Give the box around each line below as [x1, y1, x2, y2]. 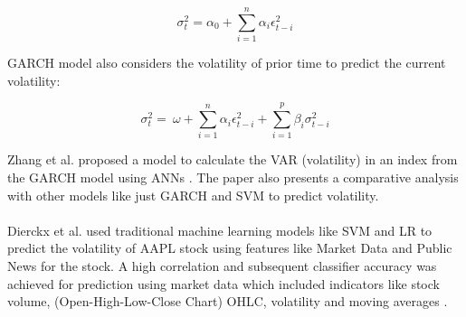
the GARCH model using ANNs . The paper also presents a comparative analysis [7, 168, 459, 187]
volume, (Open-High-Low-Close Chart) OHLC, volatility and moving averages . [7, 292, 448, 311]
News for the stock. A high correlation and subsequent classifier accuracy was [7, 256, 437, 275]
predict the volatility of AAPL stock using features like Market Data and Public [7, 238, 452, 257]
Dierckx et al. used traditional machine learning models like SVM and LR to [7, 220, 433, 239]
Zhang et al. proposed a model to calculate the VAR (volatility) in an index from [7, 150, 458, 169]
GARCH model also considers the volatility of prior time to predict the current [7, 53, 446, 72]
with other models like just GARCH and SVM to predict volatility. [7, 185, 379, 204]
